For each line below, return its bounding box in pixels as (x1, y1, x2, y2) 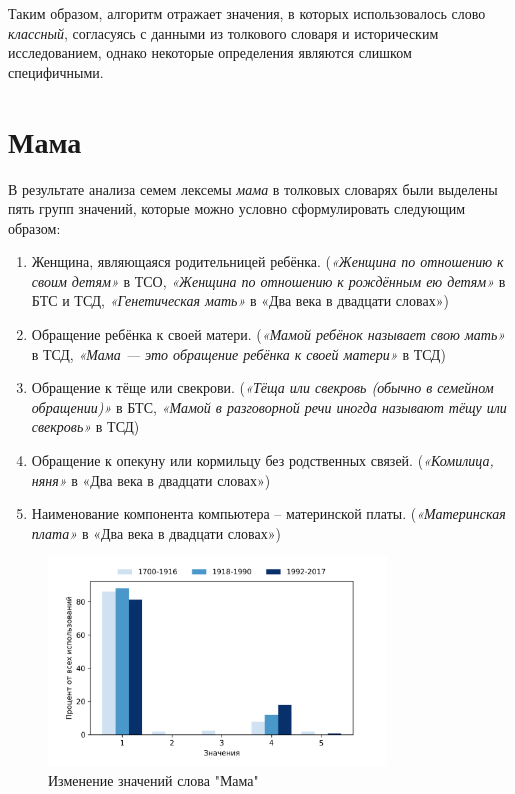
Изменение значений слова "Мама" (48, 769, 259, 790)
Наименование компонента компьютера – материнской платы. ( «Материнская (31, 503, 506, 524)
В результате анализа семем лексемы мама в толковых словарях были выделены (8, 178, 498, 199)
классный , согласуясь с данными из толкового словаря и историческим (8, 22, 439, 43)
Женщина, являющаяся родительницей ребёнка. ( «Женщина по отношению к (31, 251, 504, 272)
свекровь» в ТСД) (31, 416, 140, 437)
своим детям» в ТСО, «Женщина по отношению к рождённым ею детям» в (31, 270, 506, 291)
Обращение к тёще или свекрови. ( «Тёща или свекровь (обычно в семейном (31, 377, 494, 398)
